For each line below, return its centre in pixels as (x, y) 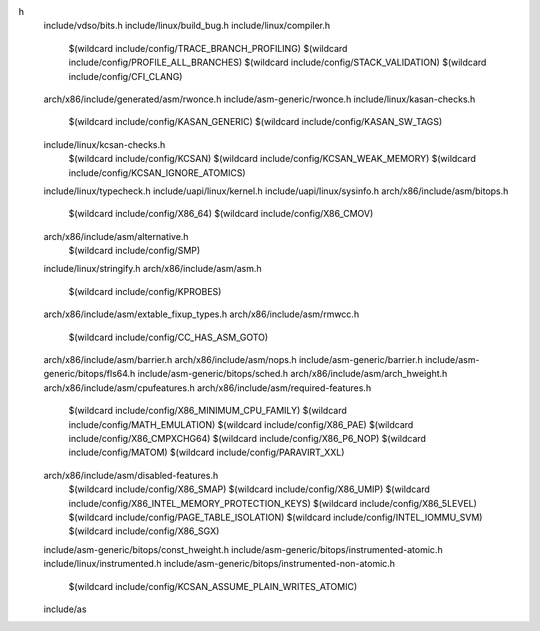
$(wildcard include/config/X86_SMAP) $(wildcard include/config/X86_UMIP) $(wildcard (249, 489)
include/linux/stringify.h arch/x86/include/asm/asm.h (152, 269)
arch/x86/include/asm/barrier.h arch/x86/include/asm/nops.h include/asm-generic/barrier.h (233, 360)
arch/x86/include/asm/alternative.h (116, 236)
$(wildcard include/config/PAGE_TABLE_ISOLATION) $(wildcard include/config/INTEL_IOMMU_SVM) (275, 517)
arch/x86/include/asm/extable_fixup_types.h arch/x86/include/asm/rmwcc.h (201, 314)
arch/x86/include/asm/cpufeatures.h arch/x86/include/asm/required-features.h (207, 387)
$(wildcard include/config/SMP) (134, 251)
